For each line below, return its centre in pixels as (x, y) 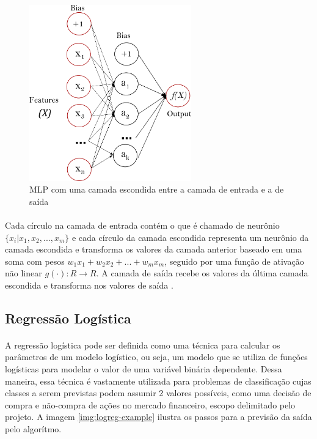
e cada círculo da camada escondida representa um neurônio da (190, 237)
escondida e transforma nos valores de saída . (89, 285)
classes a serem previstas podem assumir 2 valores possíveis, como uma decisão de (158, 393)
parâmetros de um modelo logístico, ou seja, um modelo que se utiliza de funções (156, 357)
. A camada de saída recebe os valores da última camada (202, 273)
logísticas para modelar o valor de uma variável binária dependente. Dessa (144, 369)
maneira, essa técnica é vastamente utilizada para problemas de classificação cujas (158, 381)
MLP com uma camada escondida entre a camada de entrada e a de (157, 189)
